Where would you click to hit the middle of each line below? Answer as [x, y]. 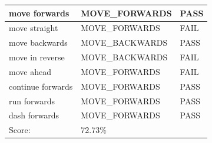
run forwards [32, 101]
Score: [20, 130]
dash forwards [34, 115]
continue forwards [41, 86]
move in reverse [37, 57]
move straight [34, 28]
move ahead [30, 71]
